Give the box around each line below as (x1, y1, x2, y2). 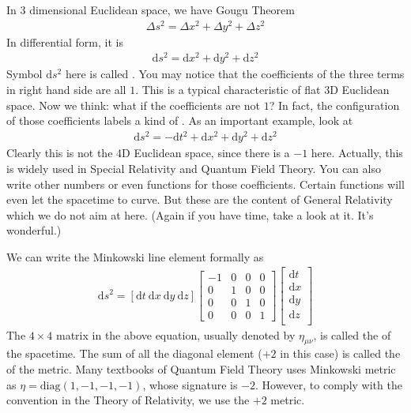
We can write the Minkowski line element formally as (6, 248, 264, 265)
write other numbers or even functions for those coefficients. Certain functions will (6, 175, 405, 192)
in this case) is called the (280, 345, 401, 362)
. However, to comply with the (255, 376, 402, 392)
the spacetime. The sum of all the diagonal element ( (6, 345, 262, 362)
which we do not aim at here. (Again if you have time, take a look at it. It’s (6, 206, 374, 223)
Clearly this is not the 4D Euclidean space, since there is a (6, 145, 290, 161)
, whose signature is (142, 376, 238, 392)
